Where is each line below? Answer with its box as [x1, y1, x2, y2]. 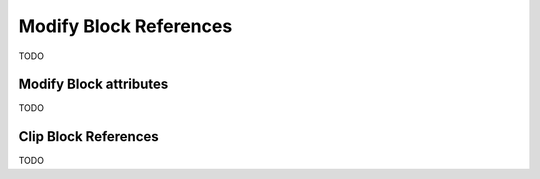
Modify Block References [18, 15, 233, 37]
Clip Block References [18, 128, 159, 145]
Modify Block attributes [18, 76, 169, 93]
